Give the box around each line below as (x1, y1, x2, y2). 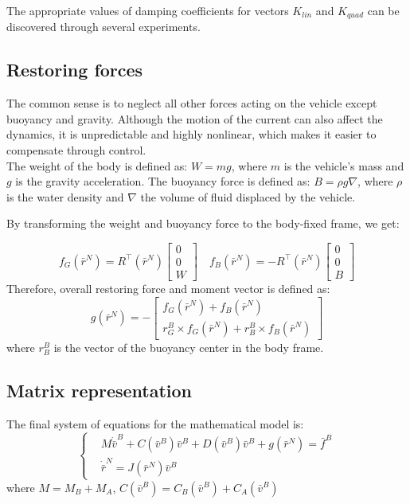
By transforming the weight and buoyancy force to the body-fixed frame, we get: (6, 215, 400, 232)
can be (367, 2, 400, 18)
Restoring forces (6, 57, 143, 82)
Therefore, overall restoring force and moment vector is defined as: (6, 280, 330, 297)
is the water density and (6, 188, 124, 205)
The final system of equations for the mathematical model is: (6, 415, 304, 432)
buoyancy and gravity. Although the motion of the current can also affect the (6, 110, 383, 127)
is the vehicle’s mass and (283, 157, 404, 174)
